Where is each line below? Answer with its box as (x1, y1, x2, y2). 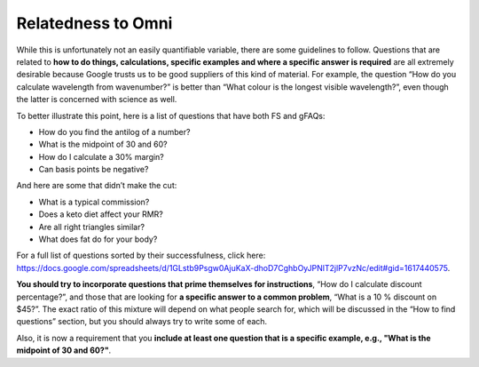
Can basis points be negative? (38, 164, 149, 175)
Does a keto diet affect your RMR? (38, 209, 163, 219)
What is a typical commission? (38, 196, 150, 207)
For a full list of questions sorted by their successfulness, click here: (16, 250, 266, 261)
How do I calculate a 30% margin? (38, 151, 164, 162)
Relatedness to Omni (16, 13, 173, 33)
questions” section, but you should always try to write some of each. (16, 316, 268, 327)
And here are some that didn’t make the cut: (16, 180, 177, 191)
